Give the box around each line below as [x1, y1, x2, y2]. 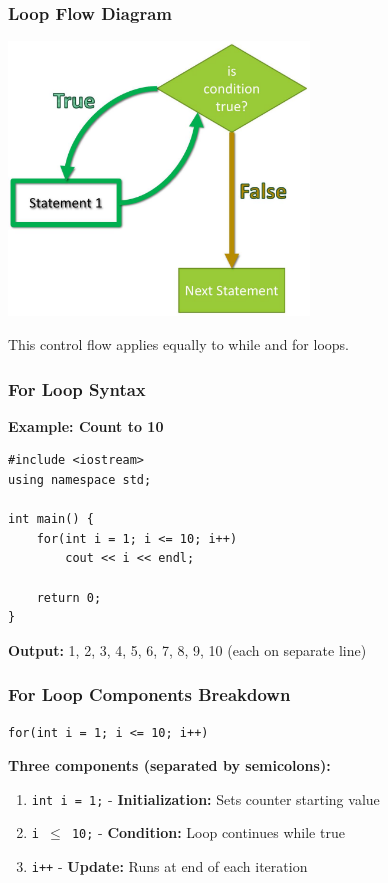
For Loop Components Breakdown [8, 682, 291, 707]
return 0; [36, 590, 102, 605]
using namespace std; [8, 473, 152, 488]
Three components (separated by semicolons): [8, 755, 331, 776]
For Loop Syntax [8, 376, 146, 401]
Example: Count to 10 [8, 415, 164, 436]
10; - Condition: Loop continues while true [71, 822, 345, 843]
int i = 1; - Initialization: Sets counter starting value [31, 788, 380, 809]
